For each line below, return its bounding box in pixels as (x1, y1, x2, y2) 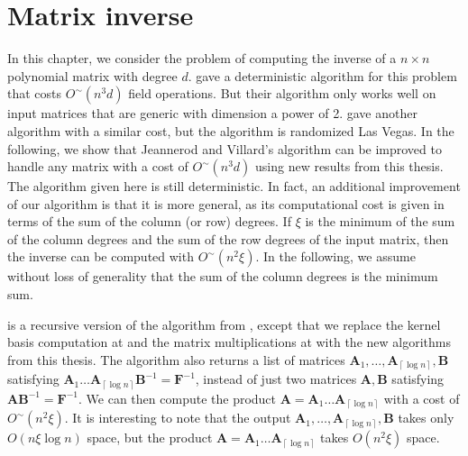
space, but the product (87, 428, 213, 447)
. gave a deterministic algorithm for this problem (188, 66, 457, 85)
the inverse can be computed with (7, 247, 194, 266)
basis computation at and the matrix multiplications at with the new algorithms (7, 333, 451, 351)
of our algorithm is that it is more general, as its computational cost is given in (7, 194, 445, 213)
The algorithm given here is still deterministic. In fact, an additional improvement (7, 177, 461, 196)
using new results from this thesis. (255, 157, 444, 176)
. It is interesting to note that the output (64, 408, 291, 427)
